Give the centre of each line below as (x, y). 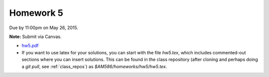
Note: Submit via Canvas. (35, 37)
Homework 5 (36, 13)
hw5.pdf (30, 46)
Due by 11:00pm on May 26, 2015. (44, 28)
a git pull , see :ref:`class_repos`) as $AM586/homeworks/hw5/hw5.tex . (94, 66)
